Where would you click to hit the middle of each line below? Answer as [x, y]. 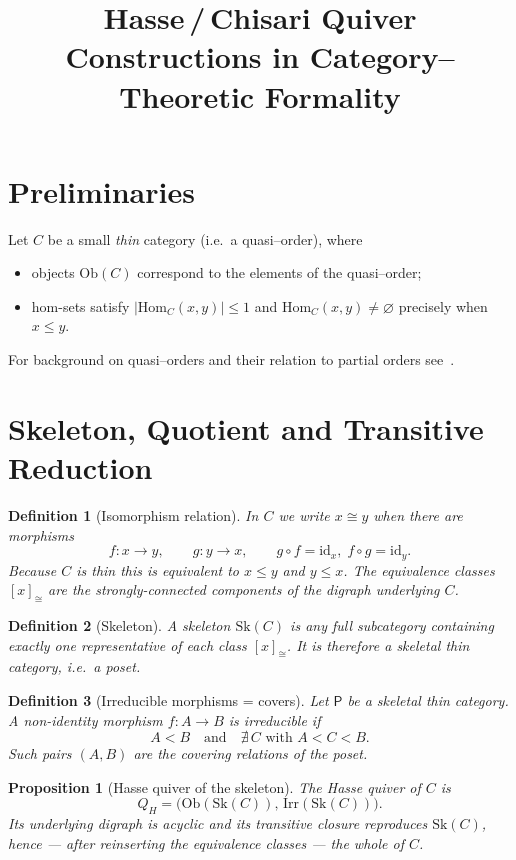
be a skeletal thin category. [428, 699]
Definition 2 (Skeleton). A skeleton [119, 625]
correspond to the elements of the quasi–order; [279, 272]
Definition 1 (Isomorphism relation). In [133, 514]
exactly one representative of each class [127, 644]
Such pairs [40, 753]
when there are [418, 514]
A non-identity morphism [85, 719]
